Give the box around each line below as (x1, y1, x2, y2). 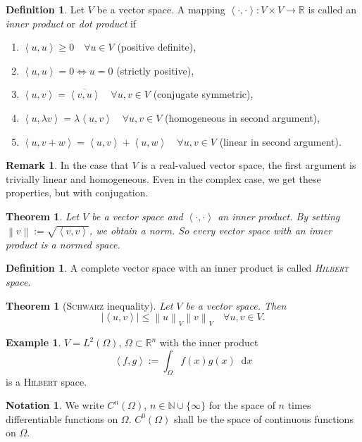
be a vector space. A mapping (96, 2, 225, 16)
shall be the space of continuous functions (173, 411, 354, 426)
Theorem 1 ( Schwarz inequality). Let (6, 298, 173, 312)
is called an (308, 2, 356, 16)
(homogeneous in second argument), (165, 110, 320, 125)
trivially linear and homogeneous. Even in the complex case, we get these (6, 171, 321, 186)
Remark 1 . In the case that (6, 158, 129, 172)
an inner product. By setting (218, 208, 340, 223)
